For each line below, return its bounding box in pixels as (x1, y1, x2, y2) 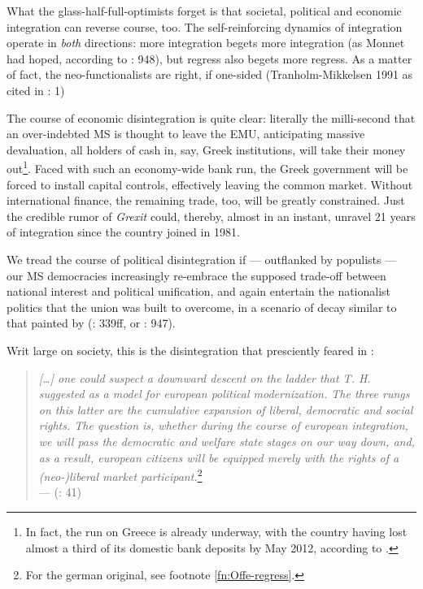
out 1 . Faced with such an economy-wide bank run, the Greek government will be (7, 158, 408, 176)
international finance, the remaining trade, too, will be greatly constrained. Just (7, 192, 405, 209)
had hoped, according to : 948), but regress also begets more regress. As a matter (7, 50, 412, 67)
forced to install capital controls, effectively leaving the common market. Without (7, 175, 413, 193)
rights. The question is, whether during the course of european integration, (38, 417, 408, 434)
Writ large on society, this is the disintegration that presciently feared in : (7, 341, 374, 358)
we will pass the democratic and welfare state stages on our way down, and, (38, 432, 415, 449)
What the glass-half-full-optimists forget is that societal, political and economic (7, 2, 402, 19)
